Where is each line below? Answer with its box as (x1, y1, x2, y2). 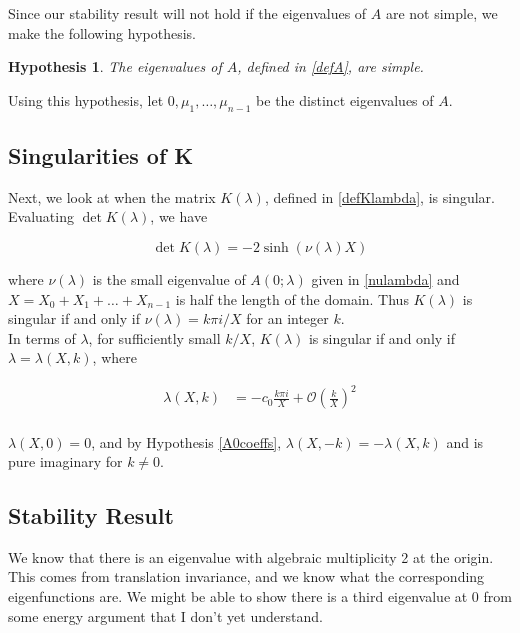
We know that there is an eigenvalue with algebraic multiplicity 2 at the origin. (8, 546, 494, 567)
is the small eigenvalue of (92, 268, 246, 289)
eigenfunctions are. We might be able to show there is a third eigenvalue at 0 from (8, 586, 512, 607)
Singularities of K (8, 139, 194, 170)
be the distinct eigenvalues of (256, 89, 434, 110)
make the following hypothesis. (8, 22, 196, 43)
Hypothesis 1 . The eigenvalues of (8, 56, 222, 77)
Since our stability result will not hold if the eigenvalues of (8, 3, 367, 23)
